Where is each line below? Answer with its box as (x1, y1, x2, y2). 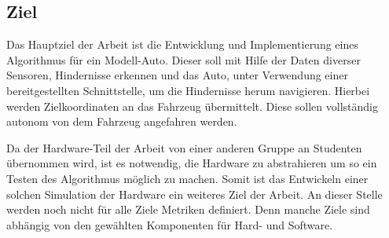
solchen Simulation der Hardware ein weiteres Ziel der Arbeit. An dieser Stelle (6, 185, 383, 202)
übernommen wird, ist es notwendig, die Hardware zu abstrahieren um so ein (6, 155, 377, 171)
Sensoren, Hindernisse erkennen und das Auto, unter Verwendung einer (6, 67, 348, 83)
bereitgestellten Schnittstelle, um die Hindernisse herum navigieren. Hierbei (6, 82, 370, 98)
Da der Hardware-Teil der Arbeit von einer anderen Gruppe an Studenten (6, 139, 362, 156)
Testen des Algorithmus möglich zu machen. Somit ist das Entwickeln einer (6, 170, 369, 186)
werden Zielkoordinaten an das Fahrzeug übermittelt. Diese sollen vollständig (6, 97, 378, 114)
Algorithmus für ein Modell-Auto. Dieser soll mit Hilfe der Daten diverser (6, 51, 361, 68)
